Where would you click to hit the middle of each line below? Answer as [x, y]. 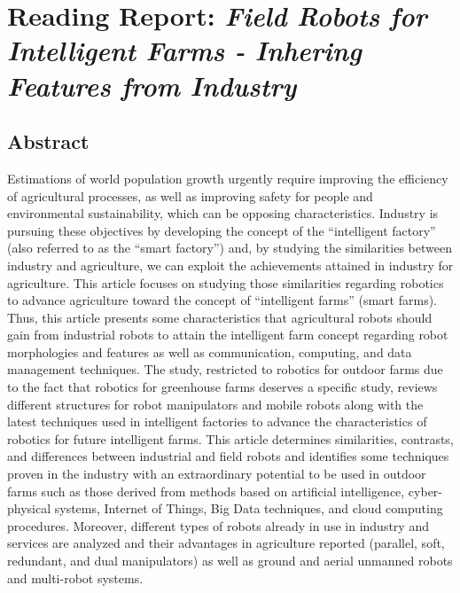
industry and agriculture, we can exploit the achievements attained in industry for [230, 265]
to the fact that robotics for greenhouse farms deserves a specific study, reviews [222, 387]
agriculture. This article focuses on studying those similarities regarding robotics [226, 282]
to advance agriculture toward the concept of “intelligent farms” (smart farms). [222, 300]
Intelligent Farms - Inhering [184, 51]
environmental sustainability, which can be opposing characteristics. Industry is [223, 213]
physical [29, 508]
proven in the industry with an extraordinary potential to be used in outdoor [217, 474]
